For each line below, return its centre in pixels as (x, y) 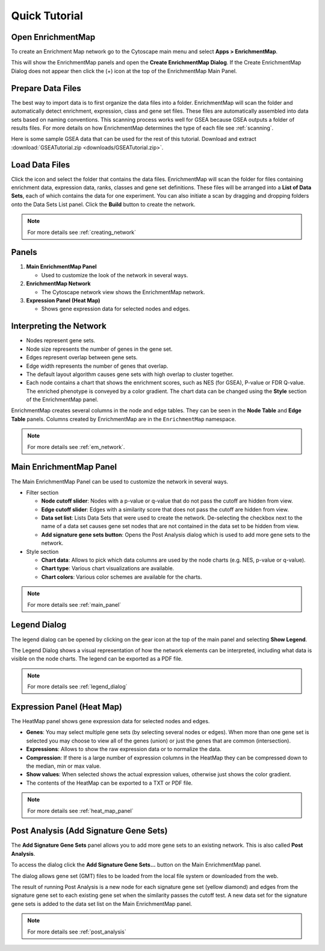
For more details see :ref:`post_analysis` (77, 932)
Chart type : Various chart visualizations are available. (108, 568)
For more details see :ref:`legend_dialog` (77, 686)
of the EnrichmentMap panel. (62, 400)
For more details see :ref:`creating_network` (82, 232)
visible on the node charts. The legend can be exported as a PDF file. (97, 659)
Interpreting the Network (59, 326)
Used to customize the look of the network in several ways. (115, 275)
